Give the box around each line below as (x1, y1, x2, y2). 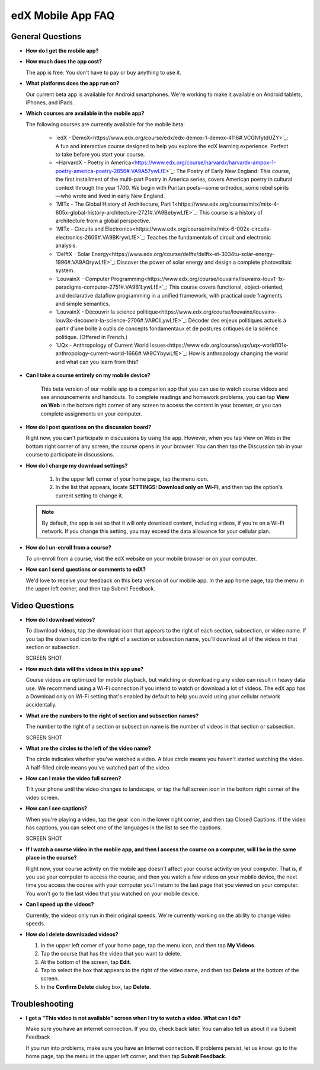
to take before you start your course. (55, 151, 145, 158)
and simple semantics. (55, 300, 111, 307)
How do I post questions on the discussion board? (25, 424, 152, 431)
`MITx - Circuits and (55, 225, 104, 232)
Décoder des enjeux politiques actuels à (188, 317, 287, 324)
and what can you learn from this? (55, 358, 139, 365)
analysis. (55, 242, 77, 249)
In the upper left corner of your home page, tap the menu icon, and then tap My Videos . (40, 941, 256, 948)
